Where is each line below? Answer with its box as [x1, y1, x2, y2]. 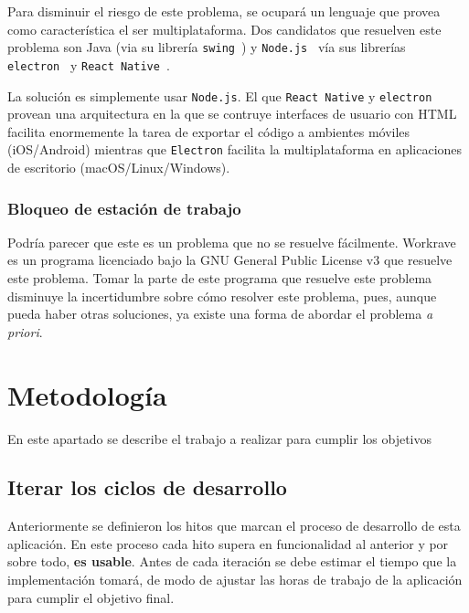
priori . [7, 322, 43, 341]
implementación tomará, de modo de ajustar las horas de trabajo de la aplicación [7, 570, 463, 589]
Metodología [7, 375, 167, 413]
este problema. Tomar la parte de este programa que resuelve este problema [7, 269, 432, 287]
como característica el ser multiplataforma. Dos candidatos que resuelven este [7, 19, 442, 38]
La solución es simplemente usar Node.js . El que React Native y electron [7, 86, 432, 105]
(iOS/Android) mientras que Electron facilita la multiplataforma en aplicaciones [7, 140, 463, 159]
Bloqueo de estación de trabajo [7, 196, 241, 219]
